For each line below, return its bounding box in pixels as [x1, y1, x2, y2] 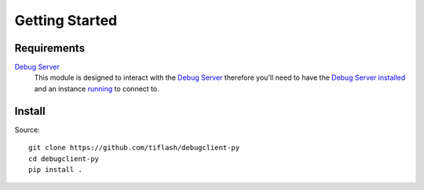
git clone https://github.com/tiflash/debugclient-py [28, 143, 239, 152]
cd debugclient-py [28, 154, 100, 163]
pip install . [28, 165, 82, 174]
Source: [14, 125, 40, 134]
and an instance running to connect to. [34, 84, 160, 93]
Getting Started [14, 12, 118, 29]
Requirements [14, 41, 86, 55]
